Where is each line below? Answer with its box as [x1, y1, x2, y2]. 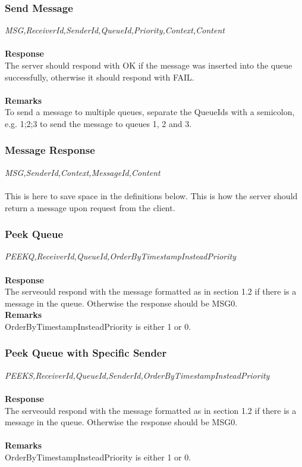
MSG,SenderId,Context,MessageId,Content [5, 166, 161, 178]
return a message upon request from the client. [5, 201, 175, 214]
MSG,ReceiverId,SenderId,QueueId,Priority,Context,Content [5, 24, 225, 36]
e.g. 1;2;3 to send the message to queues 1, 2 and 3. [5, 117, 192, 129]
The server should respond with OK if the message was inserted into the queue [5, 59, 292, 71]
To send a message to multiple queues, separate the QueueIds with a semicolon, [5, 106, 295, 118]
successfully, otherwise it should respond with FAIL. [5, 70, 194, 83]
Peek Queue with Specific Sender [5, 345, 167, 360]
